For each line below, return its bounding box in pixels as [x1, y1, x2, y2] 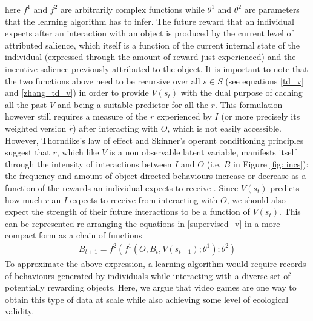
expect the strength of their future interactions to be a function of [5, 205, 250, 218]
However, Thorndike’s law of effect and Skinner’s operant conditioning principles [5, 133, 304, 146]
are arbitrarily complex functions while [61, 3, 205, 15]
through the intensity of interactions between [5, 157, 172, 170]
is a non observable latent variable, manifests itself [109, 146, 297, 158]
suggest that [5, 146, 50, 158]
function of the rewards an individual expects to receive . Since [5, 181, 239, 194]
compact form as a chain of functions [5, 229, 142, 242]
